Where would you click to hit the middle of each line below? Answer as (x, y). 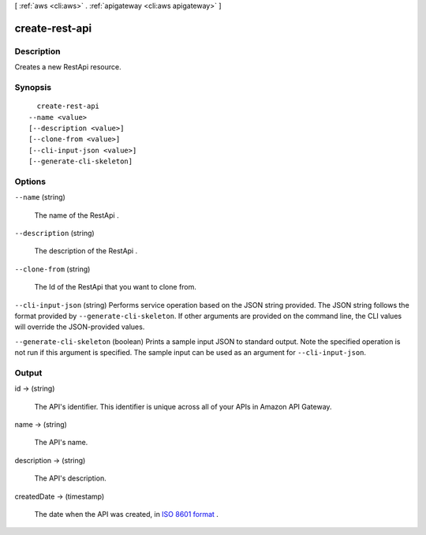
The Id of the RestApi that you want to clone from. (116, 287)
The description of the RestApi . (86, 251)
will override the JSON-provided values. (80, 327)
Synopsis (33, 87)
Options (30, 181)
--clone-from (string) (52, 269)
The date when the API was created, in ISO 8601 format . (126, 514)
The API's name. (61, 443)
